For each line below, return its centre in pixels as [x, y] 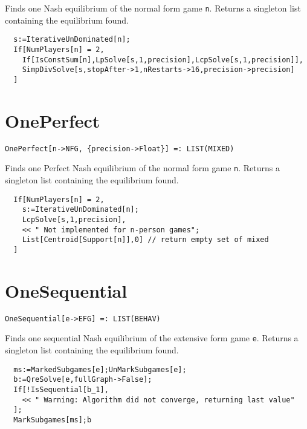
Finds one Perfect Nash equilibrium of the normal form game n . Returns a [143, 168]
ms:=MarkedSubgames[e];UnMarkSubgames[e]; [100, 369]
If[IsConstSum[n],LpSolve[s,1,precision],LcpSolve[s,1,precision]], [163, 60]
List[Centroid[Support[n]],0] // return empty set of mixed [145, 240]
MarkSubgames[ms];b [53, 420]
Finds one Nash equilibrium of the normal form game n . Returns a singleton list [153, 8]
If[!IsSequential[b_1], [61, 389]
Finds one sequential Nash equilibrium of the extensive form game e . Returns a [152, 338]
